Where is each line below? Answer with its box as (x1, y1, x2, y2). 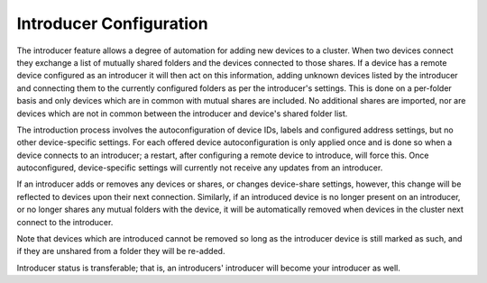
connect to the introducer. (16, 216, 114, 227)
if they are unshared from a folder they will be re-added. (16, 246, 225, 257)
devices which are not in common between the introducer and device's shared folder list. (16, 108, 348, 119)
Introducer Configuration (16, 14, 208, 33)
